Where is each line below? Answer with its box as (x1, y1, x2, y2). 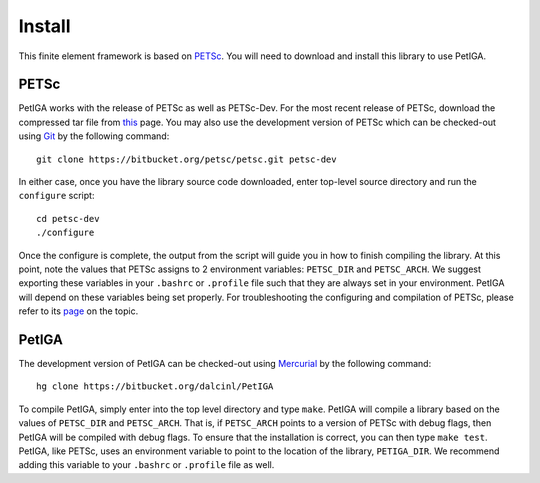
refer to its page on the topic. (18, 305, 139, 317)
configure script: (18, 190, 95, 202)
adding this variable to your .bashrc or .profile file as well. (18, 459, 275, 471)
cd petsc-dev (36, 213, 100, 224)
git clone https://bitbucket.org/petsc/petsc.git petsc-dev (36, 153, 337, 165)
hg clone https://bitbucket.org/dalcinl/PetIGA (36, 381, 274, 392)
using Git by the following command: (18, 130, 170, 142)
